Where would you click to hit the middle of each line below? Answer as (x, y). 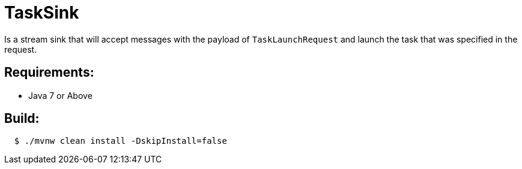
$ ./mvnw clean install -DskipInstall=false (120, 141)
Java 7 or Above (60, 95)
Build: (22, 119)
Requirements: (49, 73)
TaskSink (42, 13)
